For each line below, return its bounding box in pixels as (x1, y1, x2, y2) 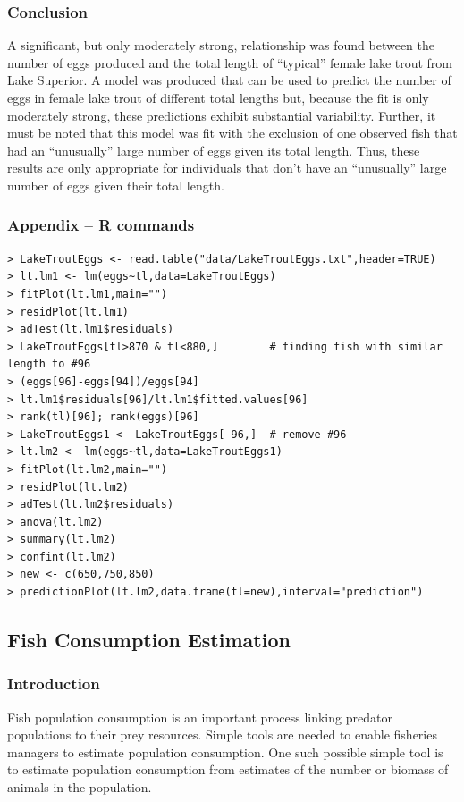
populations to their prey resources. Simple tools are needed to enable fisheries (7, 725, 437, 744)
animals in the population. (7, 778, 152, 797)
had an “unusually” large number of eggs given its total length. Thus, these (7, 140, 420, 159)
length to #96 (7, 358, 91, 371)
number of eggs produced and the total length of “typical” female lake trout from (7, 53, 453, 72)
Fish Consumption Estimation (7, 626, 291, 654)
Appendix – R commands (7, 214, 195, 236)
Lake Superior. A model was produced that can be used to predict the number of (7, 71, 451, 89)
